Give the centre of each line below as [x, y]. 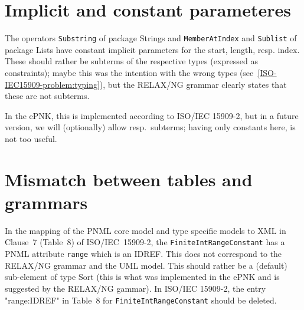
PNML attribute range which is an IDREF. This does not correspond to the [143, 254]
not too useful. [31, 138]
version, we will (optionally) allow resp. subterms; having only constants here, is [150, 127]
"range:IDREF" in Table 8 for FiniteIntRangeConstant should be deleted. [141, 300]
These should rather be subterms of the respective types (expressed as [132, 61]
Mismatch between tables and [129, 179]
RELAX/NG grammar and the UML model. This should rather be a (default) [146, 265]
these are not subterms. [47, 96]
